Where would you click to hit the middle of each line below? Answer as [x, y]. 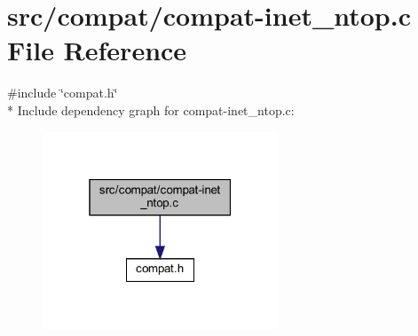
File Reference [97, 50]
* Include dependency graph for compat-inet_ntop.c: [151, 109]
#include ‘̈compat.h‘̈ [63, 93]
